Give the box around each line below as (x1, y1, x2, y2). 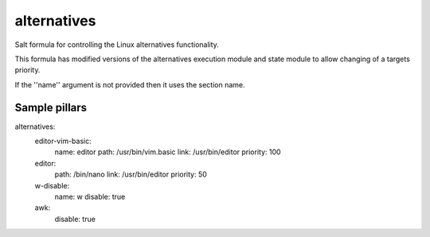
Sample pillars (14, 100, 88, 115)
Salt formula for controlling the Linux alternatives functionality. (14, 40, 219, 49)
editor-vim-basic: (34, 136, 92, 146)
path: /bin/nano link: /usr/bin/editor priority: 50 (54, 169, 207, 179)
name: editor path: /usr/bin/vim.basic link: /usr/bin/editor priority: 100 (54, 147, 282, 157)
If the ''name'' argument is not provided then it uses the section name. (14, 80, 245, 89)
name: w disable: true (54, 192, 126, 201)
